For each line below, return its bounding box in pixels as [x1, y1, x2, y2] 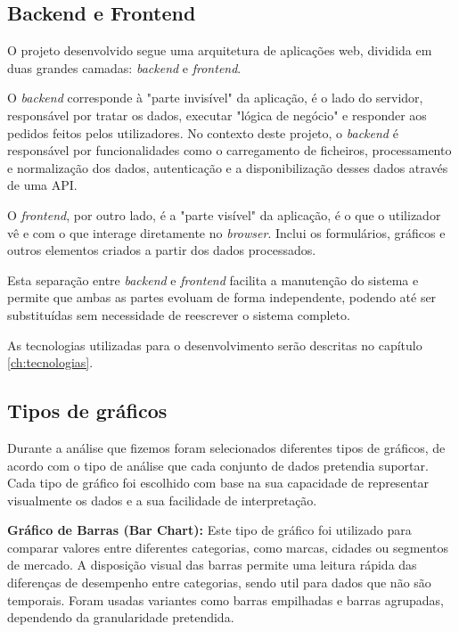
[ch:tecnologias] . [7, 353, 94, 372]
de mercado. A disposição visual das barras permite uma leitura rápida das [7, 555, 417, 574]
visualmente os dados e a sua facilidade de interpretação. [7, 490, 317, 509]
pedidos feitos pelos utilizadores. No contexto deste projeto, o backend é [7, 123, 398, 142]
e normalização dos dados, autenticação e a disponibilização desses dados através [7, 158, 448, 176]
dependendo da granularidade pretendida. [7, 608, 234, 627]
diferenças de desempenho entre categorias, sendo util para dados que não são [7, 573, 431, 592]
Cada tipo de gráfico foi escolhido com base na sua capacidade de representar [7, 473, 429, 492]
